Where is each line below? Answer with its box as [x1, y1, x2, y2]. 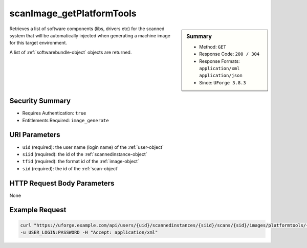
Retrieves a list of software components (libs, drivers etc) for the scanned [9, 26, 165, 32]
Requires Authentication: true [22, 110, 86, 116]
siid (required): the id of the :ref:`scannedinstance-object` [22, 151, 148, 157]
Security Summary [9, 97, 71, 105]
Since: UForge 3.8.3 [199, 79, 246, 85]
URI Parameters [9, 130, 61, 139]
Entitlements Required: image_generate [22, 117, 109, 123]
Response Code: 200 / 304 [199, 51, 260, 57]
